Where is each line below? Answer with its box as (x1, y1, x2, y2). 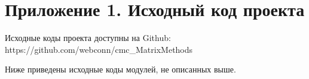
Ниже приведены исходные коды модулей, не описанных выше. (5, 63, 236, 75)
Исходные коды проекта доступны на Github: (5, 31, 171, 44)
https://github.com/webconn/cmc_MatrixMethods (5, 43, 193, 55)
